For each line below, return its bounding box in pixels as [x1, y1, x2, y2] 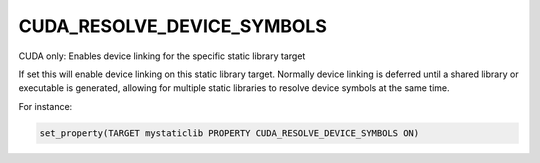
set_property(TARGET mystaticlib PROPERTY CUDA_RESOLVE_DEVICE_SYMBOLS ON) [39, 127, 420, 139]
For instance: [18, 100, 73, 112]
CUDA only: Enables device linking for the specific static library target [18, 50, 306, 62]
